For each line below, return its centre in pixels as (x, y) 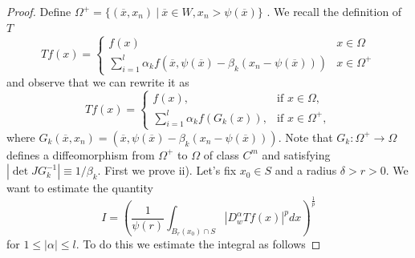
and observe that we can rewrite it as (98, 82)
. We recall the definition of (334, 11)
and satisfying (296, 154)
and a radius (306, 170)
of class (221, 154)
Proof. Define (39, 11)
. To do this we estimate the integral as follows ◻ (198, 244)
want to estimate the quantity (80, 188)
